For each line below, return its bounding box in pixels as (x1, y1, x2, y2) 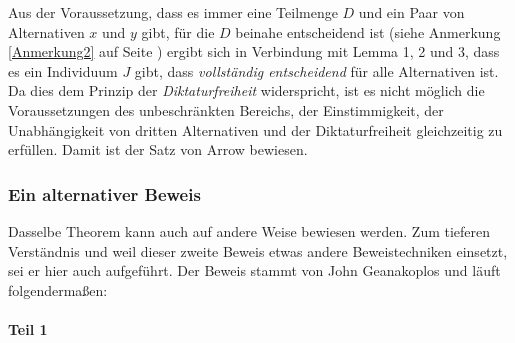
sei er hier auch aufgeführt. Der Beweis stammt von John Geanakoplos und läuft (8, 260, 501, 281)
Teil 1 (8, 318, 48, 339)
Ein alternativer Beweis (8, 181, 201, 206)
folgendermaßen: (8, 279, 108, 300)
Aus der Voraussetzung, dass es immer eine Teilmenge (8, 2, 338, 22)
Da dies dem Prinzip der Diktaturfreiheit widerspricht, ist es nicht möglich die (8, 80, 485, 101)
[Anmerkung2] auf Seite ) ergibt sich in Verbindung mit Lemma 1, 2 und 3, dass (8, 41, 500, 62)
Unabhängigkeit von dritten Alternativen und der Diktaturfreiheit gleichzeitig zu (8, 119, 503, 140)
